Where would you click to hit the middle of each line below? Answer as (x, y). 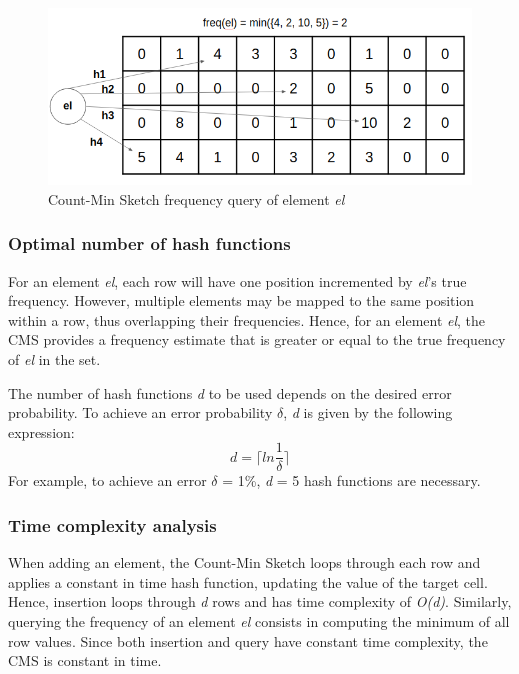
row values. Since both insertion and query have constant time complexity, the (248, 640)
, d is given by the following (368, 412)
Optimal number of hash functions (149, 243)
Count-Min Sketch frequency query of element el (196, 198)
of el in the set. (54, 359)
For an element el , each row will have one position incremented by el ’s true (237, 280)
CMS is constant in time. (85, 660)
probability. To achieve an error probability (140, 412)
